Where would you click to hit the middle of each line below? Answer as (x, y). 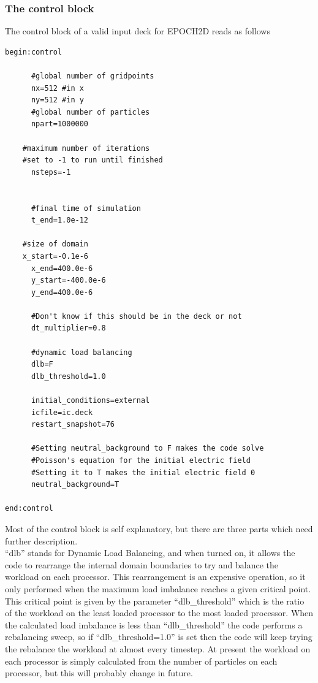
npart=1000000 (60, 124)
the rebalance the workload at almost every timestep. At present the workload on (158, 648)
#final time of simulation (86, 208)
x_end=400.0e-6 (62, 268)
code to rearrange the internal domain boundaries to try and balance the (142, 564)
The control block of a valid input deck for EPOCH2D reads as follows (138, 31)
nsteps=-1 (51, 172)
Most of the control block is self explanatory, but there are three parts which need (159, 528)
